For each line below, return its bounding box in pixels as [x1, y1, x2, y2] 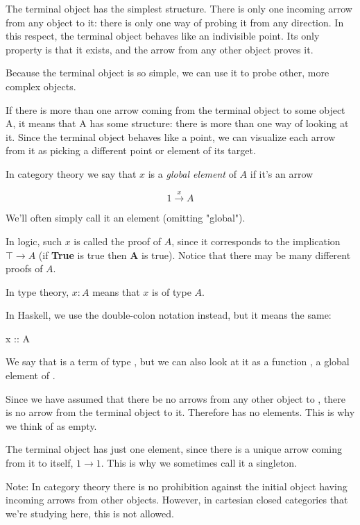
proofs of [6, 261, 43, 276]
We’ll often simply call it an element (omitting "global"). [6, 210, 246, 225]
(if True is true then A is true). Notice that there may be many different [38, 247, 351, 262]
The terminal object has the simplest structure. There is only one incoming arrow [6, 1, 352, 15]
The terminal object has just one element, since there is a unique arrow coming [6, 442, 342, 456]
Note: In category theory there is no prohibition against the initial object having [6, 478, 348, 493]
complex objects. [6, 78, 76, 93]
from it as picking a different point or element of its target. [6, 143, 256, 158]
